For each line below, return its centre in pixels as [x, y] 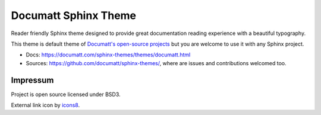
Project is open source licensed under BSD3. [66, 94]
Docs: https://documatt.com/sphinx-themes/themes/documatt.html [108, 55]
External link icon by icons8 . [45, 105]
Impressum [32, 80]
